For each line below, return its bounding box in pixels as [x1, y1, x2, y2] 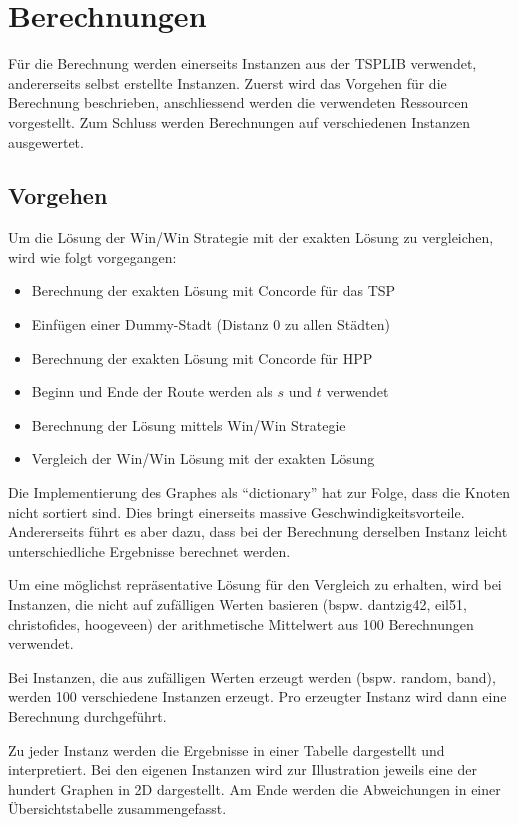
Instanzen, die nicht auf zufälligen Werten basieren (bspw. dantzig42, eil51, [8, 594, 467, 615]
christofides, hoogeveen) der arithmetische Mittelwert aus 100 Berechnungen [8, 613, 474, 634]
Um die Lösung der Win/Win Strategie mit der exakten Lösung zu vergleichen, [8, 227, 494, 248]
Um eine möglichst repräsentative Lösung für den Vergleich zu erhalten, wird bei [8, 574, 502, 595]
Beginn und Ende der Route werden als [31, 381, 273, 402]
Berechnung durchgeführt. [8, 705, 167, 726]
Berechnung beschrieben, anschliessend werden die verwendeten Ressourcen [8, 92, 469, 113]
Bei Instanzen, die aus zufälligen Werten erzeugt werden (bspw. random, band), [8, 666, 496, 687]
